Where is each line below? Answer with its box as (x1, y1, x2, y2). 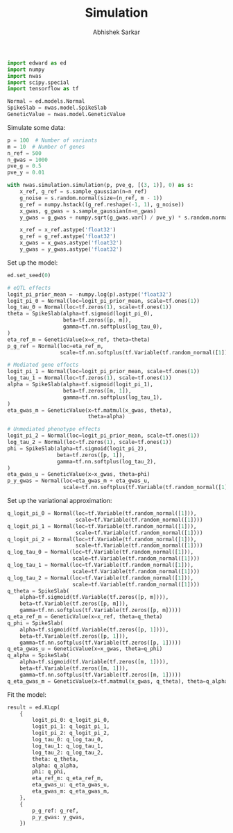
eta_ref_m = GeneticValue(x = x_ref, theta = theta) (7, 336, 150, 343)
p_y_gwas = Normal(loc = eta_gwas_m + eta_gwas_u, (7, 477, 150, 484)
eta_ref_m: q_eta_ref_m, (32, 775, 104, 782)
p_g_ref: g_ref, (32, 807, 79, 814)
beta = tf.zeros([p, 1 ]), (56, 452, 126, 459)
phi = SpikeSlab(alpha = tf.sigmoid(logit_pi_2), (7, 445, 148, 452)
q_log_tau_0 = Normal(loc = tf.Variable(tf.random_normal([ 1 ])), (7, 549, 194, 556)
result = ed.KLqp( (7, 704, 60, 711)
